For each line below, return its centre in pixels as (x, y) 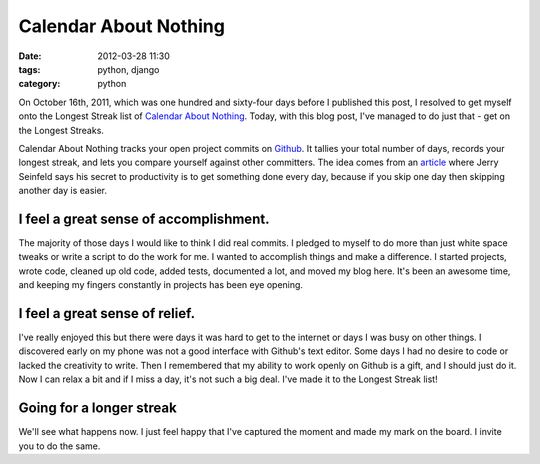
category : (39, 84)
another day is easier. (63, 191)
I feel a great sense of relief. (106, 313)
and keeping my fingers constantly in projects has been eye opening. (161, 285)
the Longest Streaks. (61, 130)
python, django (128, 69)
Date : (30, 56)
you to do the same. (59, 446)
